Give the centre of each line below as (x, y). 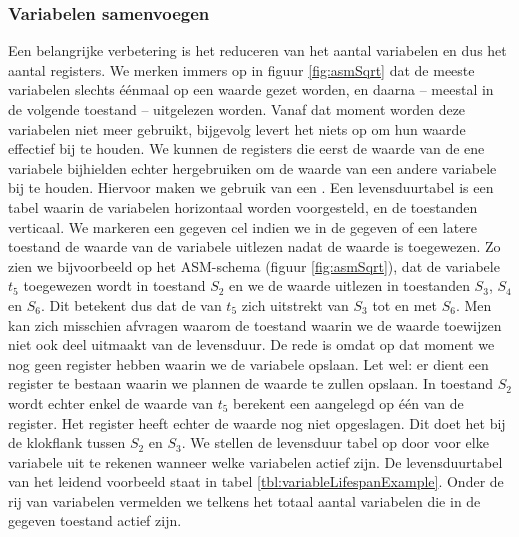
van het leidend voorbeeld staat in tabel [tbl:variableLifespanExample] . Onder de (256, 481)
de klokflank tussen (67, 442)
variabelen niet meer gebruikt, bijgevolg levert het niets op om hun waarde (237, 128)
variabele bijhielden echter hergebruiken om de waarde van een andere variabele (252, 167)
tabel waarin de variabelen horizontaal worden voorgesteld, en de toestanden (243, 206)
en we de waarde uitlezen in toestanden (349, 285)
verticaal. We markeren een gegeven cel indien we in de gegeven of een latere (243, 226)
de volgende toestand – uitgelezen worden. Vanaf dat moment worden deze (237, 109)
